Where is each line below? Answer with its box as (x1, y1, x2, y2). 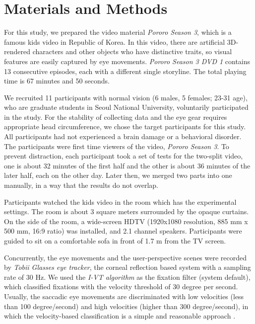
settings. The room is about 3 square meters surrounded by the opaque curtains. (4, 206, 249, 217)
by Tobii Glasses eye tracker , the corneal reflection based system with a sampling (4, 262, 251, 272)
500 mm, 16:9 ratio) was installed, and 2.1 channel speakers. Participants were (4, 226, 242, 236)
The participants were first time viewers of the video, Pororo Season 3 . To (4, 141, 229, 151)
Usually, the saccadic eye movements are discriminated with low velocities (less (4, 291, 244, 301)
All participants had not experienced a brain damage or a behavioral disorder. (4, 131, 242, 142)
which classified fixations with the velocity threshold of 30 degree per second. (4, 281, 238, 292)
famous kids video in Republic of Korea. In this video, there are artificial (4, 36, 225, 47)
